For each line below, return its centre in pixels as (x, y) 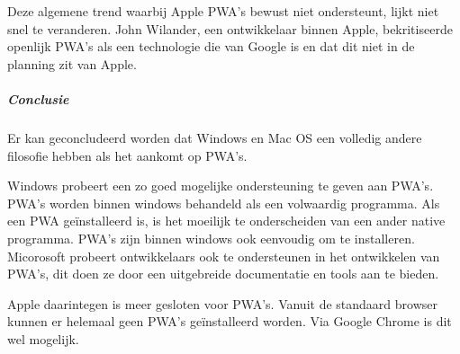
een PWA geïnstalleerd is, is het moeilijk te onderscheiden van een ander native (226, 221)
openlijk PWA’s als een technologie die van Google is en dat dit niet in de (211, 46)
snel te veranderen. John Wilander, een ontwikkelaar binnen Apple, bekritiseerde (230, 28)
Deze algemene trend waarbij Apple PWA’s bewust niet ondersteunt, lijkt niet (223, 11)
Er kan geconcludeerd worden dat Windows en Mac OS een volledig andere (215, 137)
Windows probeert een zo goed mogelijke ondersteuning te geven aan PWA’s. (221, 186)
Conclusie (38, 98)
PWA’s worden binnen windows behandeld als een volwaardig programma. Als (224, 203)
